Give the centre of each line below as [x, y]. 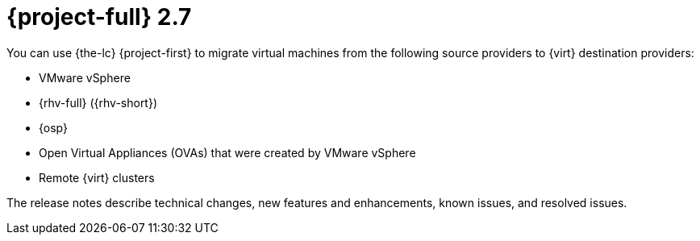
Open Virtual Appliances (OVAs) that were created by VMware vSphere [227, 152]
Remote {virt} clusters [97, 177]
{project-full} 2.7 [99, 17]
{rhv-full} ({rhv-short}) [98, 102]
